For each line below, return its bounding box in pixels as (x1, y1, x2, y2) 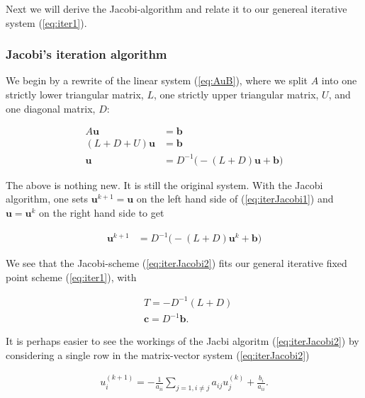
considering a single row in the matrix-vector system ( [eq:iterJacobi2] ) (6, 347, 310, 362)
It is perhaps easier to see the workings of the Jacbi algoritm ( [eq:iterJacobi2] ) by (6, 334, 359, 348)
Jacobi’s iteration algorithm (6, 45, 167, 63)
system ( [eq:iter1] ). (6, 15, 87, 30)
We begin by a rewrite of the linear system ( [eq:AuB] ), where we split (6, 73, 308, 88)
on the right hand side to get (39, 205, 164, 220)
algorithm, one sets (6, 191, 89, 206)
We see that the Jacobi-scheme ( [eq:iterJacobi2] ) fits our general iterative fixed (6, 256, 347, 271)
